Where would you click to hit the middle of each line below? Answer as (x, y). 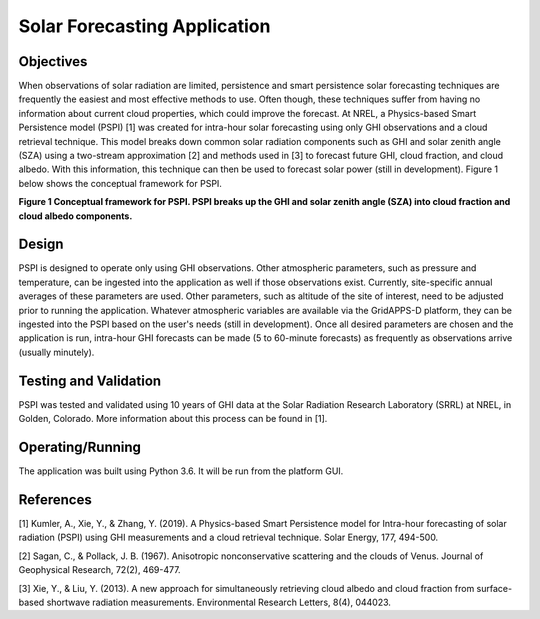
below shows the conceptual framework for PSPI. (120, 183)
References (55, 499)
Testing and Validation (90, 380)
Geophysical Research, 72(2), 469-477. (99, 570)
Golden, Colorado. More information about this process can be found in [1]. (173, 419)
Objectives (53, 61)
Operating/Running (80, 446)
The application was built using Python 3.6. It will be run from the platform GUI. (181, 471)
